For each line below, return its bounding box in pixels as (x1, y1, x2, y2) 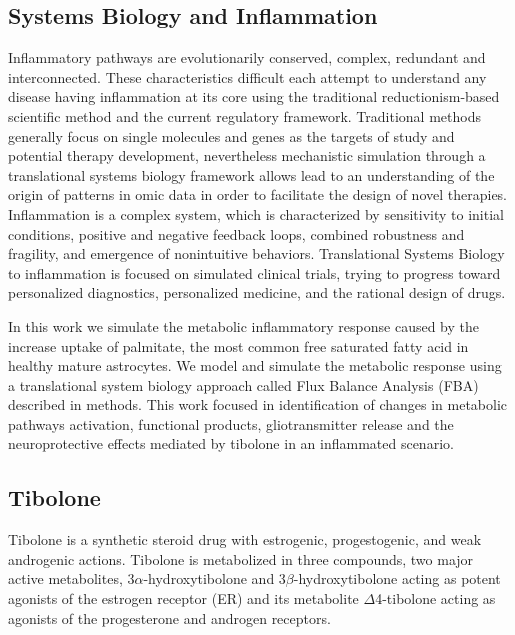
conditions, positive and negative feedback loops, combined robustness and (8, 223, 465, 244)
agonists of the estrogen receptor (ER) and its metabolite (8, 588, 359, 609)
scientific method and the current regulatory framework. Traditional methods (8, 105, 481, 126)
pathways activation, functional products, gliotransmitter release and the (8, 413, 454, 434)
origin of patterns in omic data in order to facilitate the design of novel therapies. (8, 184, 507, 205)
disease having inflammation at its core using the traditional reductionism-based (8, 86, 500, 107)
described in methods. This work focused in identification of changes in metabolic (8, 394, 508, 415)
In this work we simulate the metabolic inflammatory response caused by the (8, 315, 480, 336)
